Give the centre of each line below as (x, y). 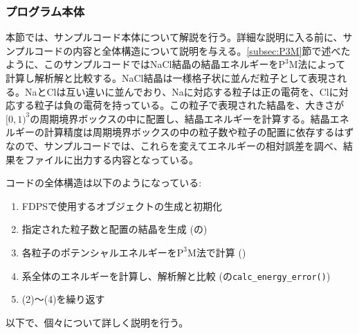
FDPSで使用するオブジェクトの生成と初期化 (122, 205)
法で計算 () (221, 252)
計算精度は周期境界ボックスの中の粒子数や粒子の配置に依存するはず (199, 132)
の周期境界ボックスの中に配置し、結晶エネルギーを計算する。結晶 (180, 118)
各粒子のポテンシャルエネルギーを (99, 252)
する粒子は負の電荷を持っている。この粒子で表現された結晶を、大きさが (179, 105)
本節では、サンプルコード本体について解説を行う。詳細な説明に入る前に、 (174, 37)
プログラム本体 (45, 11)
